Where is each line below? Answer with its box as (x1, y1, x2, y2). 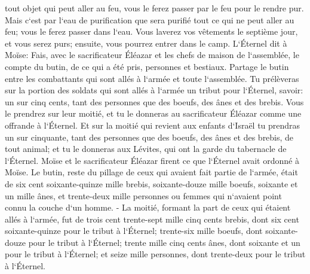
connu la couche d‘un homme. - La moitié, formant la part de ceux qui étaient (5, 201, 291, 214)
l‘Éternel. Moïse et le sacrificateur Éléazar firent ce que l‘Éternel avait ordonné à (5, 154, 299, 166)
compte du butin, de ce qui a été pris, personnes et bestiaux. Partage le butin (5, 60, 289, 72)
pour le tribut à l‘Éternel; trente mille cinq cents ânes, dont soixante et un (28, 236, 300, 248)
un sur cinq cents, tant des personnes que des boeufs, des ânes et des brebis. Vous (5, 95, 304, 108)
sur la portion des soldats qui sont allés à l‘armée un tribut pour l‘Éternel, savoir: (5, 84, 303, 96)
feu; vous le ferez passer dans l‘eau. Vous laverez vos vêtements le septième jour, (5, 25, 298, 38)
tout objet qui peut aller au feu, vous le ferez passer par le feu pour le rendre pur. (5, 2, 304, 14)
